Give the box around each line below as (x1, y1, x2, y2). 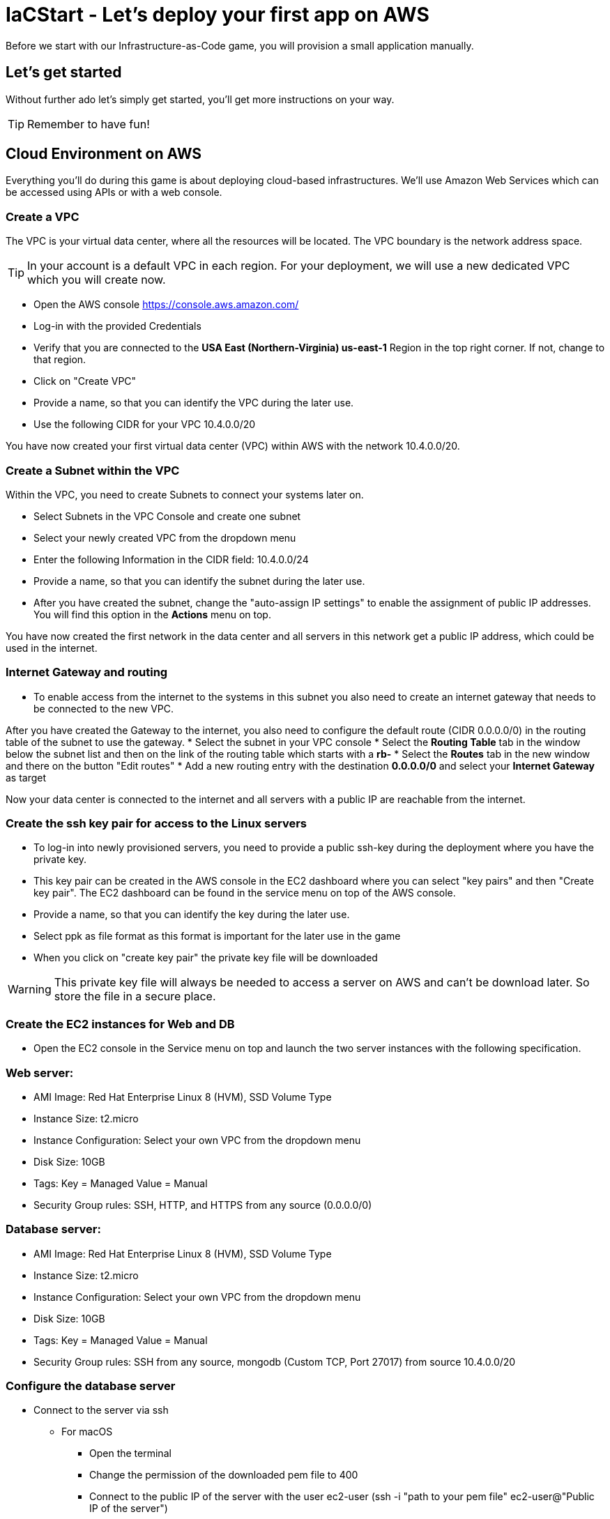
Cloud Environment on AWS (6, 145, 202, 163)
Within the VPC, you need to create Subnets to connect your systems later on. (6, 488, 364, 501)
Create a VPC (6, 209, 79, 224)
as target (6, 771, 47, 784)
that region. (33, 353, 86, 366)
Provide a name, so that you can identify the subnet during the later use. (33, 574, 365, 587)
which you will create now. (27, 273, 166, 287)
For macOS (61, 1426, 113, 1438)
